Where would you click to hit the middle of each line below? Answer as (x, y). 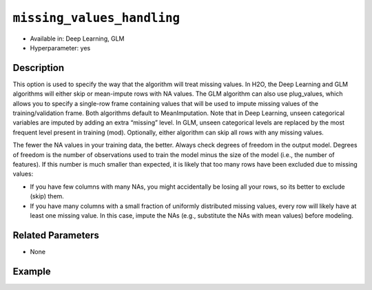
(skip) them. (47, 196)
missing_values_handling (96, 18)
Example (32, 271)
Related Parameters (56, 235)
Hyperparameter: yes (60, 48)
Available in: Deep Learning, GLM (77, 39)
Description (39, 68)
